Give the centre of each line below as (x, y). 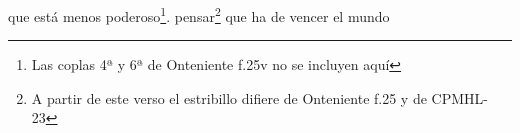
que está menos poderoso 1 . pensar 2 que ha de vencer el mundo (199, 14)
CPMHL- (459, 97)
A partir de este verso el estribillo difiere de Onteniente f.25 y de (229, 97)
